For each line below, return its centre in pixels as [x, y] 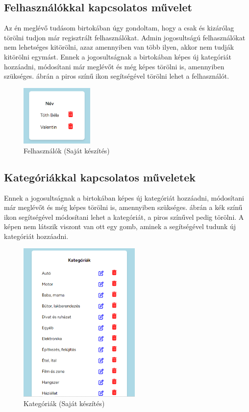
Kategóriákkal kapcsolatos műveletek [100, 177]
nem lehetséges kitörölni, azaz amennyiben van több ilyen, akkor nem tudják [119, 47]
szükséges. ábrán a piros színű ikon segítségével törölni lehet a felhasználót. [117, 76]
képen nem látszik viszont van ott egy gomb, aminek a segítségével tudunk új [120, 226]
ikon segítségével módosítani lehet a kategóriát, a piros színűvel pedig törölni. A [124, 217]
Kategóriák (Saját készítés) [64, 403]
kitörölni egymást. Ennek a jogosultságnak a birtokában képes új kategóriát [118, 56]
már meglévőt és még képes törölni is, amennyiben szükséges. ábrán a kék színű [123, 207]
